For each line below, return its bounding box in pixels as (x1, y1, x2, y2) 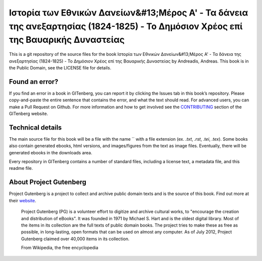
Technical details (9, 123, 62, 131)
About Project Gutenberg (9, 178, 87, 186)
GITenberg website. (9, 111, 49, 116)
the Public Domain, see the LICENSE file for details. (9, 65, 112, 70)
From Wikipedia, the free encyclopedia (21, 245, 98, 251)
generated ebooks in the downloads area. (9, 149, 92, 155)
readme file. (9, 165, 33, 171)
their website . (9, 197, 36, 203)
